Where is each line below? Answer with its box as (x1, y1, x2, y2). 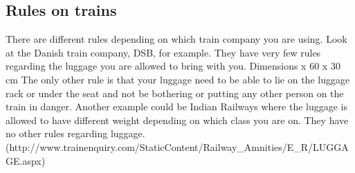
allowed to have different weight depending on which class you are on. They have (6, 112, 349, 127)
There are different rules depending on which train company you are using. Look (6, 32, 347, 46)
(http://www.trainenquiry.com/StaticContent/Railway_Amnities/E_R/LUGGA (6, 139, 349, 154)
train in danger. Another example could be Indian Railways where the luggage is (6, 99, 348, 114)
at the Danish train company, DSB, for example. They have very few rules (6, 45, 321, 59)
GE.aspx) (6, 153, 46, 167)
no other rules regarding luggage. (6, 126, 145, 141)
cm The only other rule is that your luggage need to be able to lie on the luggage (6, 72, 350, 86)
